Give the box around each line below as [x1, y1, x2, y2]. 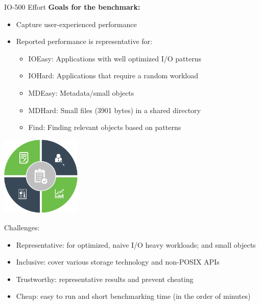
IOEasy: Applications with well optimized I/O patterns [28, 53, 202, 63]
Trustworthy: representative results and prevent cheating [16, 273, 194, 284]
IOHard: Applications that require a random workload [28, 70, 199, 81]
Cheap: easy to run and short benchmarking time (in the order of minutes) [16, 291, 251, 301]
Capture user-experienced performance [16, 18, 137, 29]
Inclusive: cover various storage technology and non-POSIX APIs [16, 256, 220, 267]
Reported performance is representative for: [16, 36, 152, 47]
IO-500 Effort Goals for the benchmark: [4, 2, 140, 12]
